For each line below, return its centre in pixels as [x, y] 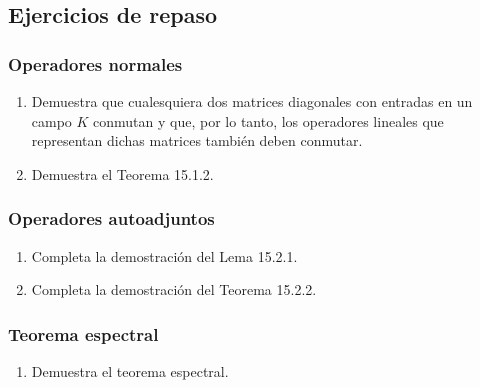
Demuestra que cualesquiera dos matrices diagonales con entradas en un [252, 101]
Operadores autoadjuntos [111, 218]
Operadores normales [95, 63]
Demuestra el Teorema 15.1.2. [122, 173]
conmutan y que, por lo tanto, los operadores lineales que [268, 120]
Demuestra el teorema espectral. [130, 371]
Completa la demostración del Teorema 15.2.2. [174, 289]
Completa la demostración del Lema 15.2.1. [164, 255]
